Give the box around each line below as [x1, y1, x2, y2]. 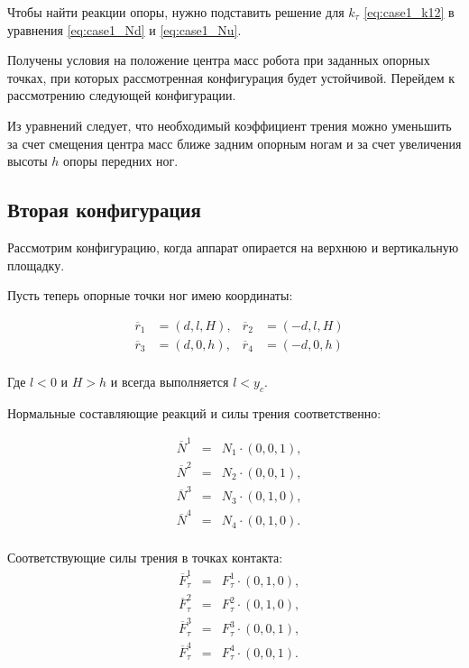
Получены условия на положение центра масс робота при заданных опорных [7, 50, 430, 69]
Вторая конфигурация [7, 196, 201, 224]
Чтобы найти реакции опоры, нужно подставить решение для [7, 3, 345, 21]
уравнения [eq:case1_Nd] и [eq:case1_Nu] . [7, 20, 242, 39]
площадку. [7, 255, 65, 274]
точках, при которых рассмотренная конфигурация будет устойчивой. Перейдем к [7, 68, 455, 87]
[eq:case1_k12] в [363, 3, 455, 21]
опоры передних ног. [62, 151, 179, 170]
